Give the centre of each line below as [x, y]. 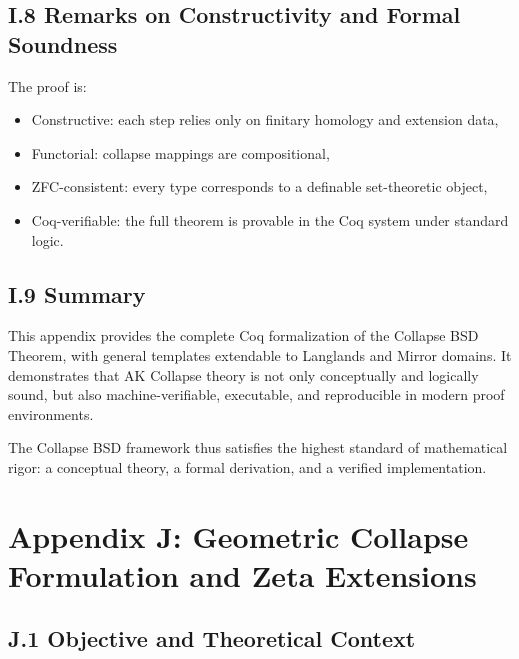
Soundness [63, 43]
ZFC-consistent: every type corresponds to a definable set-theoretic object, [259, 186]
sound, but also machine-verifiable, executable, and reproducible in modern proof [256, 394]
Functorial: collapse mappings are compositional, [180, 152]
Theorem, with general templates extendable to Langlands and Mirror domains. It [260, 354]
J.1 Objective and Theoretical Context [212, 638]
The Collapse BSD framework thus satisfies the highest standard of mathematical [258, 447]
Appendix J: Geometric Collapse [238, 535]
